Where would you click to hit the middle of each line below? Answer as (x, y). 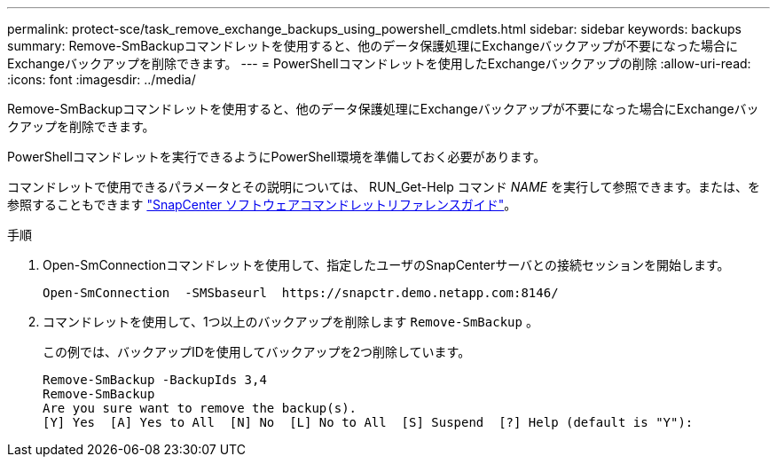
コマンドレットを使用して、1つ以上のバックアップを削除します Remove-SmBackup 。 (290, 322)
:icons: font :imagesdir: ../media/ (102, 79)
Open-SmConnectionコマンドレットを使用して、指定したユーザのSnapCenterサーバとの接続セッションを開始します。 (386, 265)
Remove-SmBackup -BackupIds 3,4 (155, 380)
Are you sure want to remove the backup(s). (200, 408)
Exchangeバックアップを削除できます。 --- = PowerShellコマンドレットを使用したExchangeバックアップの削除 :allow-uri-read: (379, 63)
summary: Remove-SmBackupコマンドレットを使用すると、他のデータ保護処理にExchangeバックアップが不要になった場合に (373, 46)
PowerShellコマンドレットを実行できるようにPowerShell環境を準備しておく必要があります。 (277, 157)
